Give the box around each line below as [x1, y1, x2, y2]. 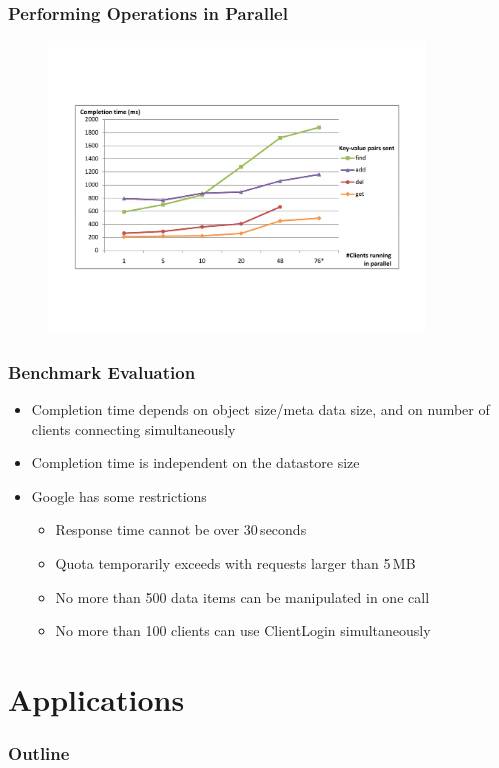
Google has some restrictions [31, 485, 207, 506]
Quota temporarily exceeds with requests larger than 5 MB [55, 552, 416, 573]
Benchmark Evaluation [8, 359, 196, 384]
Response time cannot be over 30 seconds [55, 519, 307, 540]
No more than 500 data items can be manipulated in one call [55, 586, 430, 607]
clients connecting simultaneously [31, 418, 236, 439]
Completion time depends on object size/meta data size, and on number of [31, 398, 490, 419]
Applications [8, 678, 185, 719]
